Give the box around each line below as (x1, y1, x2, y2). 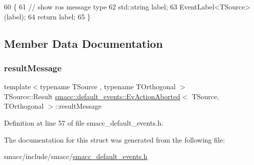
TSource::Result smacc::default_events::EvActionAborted (4, 91, 181, 101)
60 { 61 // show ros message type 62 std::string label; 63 (4, 1, 178, 11)
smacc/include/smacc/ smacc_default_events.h (4, 151, 148, 162)
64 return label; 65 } (28, 11, 91, 21)
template (4, 81, 31, 92)
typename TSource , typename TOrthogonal (40, 81, 176, 92)
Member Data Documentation (4, 35, 163, 51)
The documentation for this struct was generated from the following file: (4, 134, 225, 145)
